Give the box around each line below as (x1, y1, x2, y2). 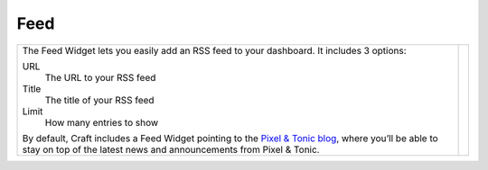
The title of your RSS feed (44, 94, 155, 106)
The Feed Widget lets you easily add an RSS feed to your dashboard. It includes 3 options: (22, 44, 407, 57)
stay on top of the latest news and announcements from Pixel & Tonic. (22, 143, 320, 156)
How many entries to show (44, 116, 159, 129)
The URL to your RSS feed (44, 71, 156, 84)
